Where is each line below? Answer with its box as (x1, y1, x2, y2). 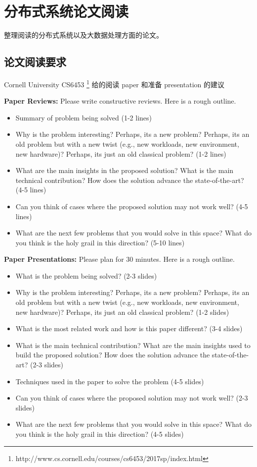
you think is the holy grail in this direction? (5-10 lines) (15, 237, 185, 247)
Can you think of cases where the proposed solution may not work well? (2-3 (15, 393, 248, 403)
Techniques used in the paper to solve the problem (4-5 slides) (15, 376, 204, 386)
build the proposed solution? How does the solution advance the (15, 350, 210, 360)
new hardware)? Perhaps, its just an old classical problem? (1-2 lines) (15, 148, 226, 159)
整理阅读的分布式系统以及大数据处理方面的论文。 (4, 30, 163, 40)
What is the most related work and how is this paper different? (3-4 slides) (15, 323, 243, 334)
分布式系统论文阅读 (4, 1, 129, 21)
